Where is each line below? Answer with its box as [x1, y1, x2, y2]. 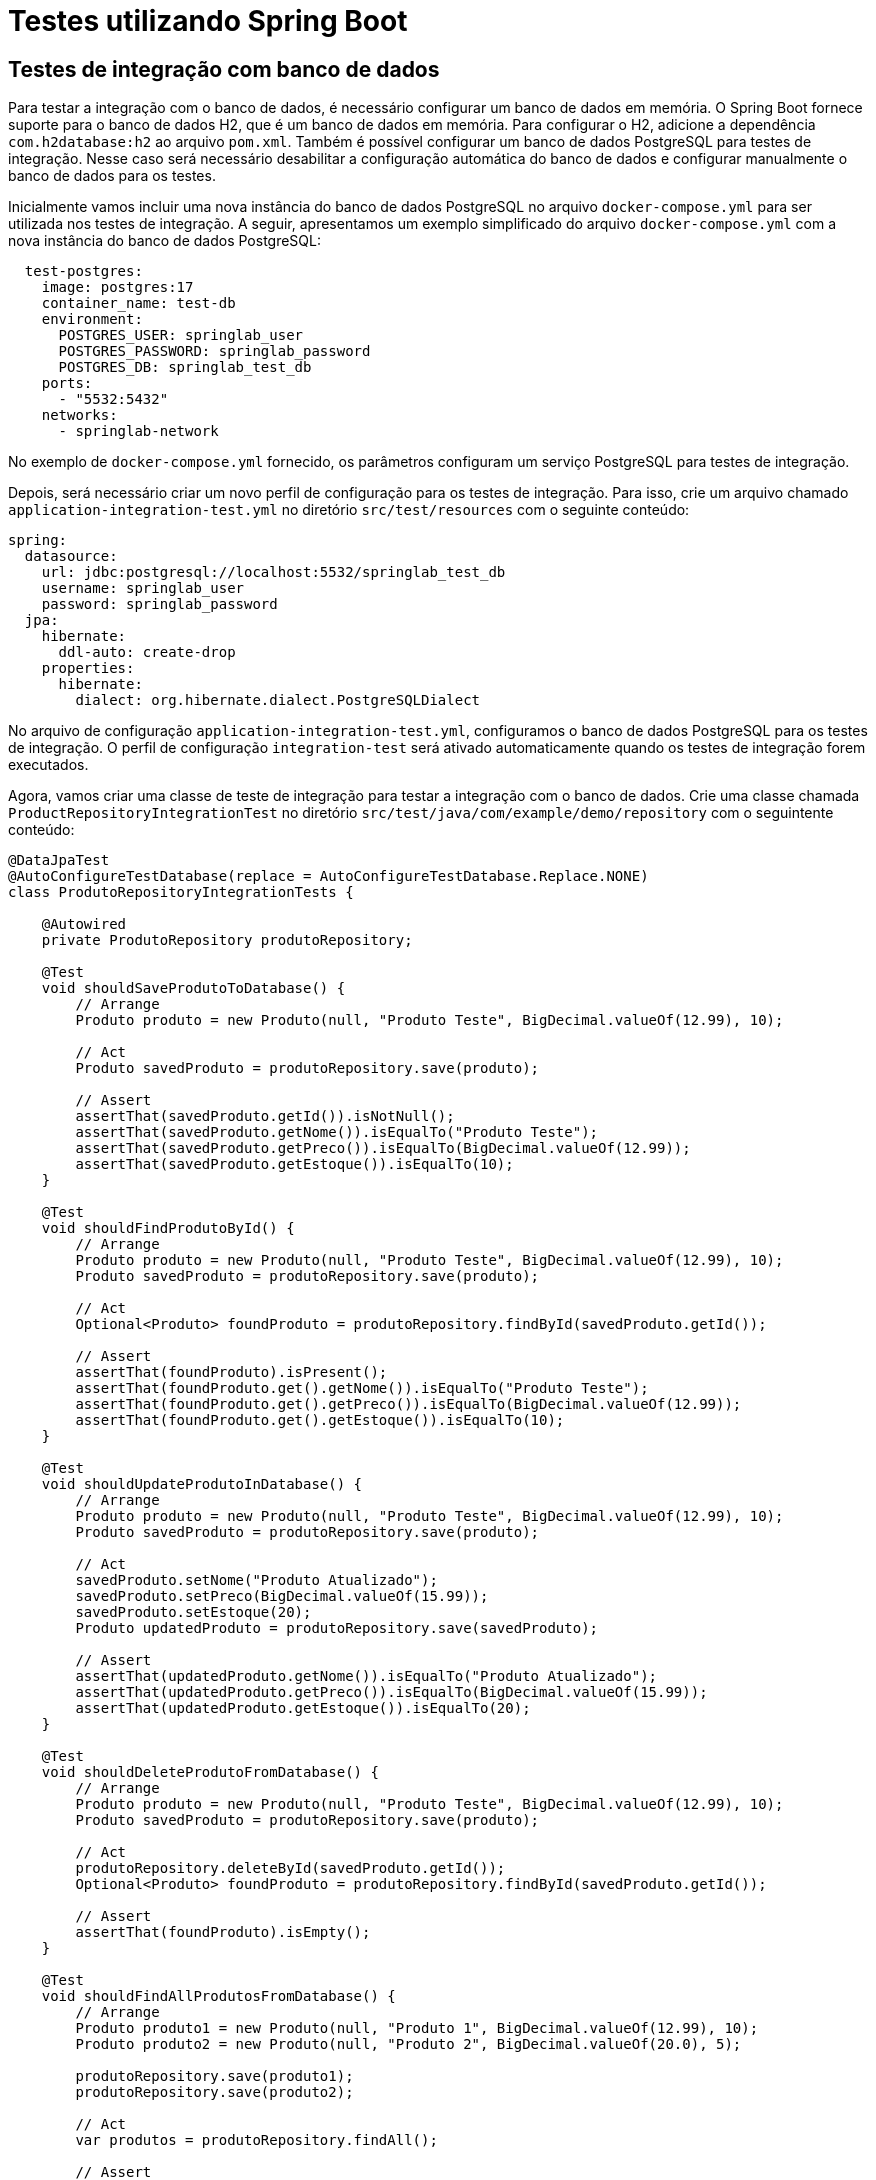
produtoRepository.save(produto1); [75, 2068, 354, 2085]
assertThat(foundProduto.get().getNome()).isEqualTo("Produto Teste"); [75, 1380, 649, 1397]
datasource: [24, 548, 118, 565]
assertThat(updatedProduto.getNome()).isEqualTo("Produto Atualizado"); [75, 1668, 658, 1685]
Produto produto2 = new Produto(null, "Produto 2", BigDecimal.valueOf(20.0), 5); [75, 2036, 742, 2053]
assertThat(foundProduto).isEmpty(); [75, 1924, 371, 1941]
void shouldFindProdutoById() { [41, 1220, 295, 1237]
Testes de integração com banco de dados [8, 56, 440, 82]
